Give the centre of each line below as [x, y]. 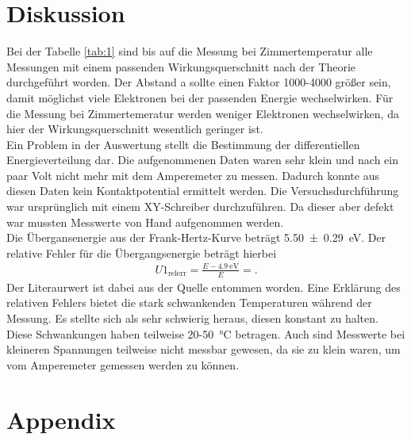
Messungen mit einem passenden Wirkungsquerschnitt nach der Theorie [181, 66]
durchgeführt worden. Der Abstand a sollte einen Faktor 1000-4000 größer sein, [199, 82]
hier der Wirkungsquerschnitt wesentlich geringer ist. [135, 129]
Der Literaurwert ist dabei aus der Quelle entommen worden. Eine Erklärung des [204, 287]
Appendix [61, 419]
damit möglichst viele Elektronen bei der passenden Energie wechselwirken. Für [200, 97]
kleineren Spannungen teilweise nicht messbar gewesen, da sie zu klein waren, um [204, 349]
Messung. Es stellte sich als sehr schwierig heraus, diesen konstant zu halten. [192, 318]
